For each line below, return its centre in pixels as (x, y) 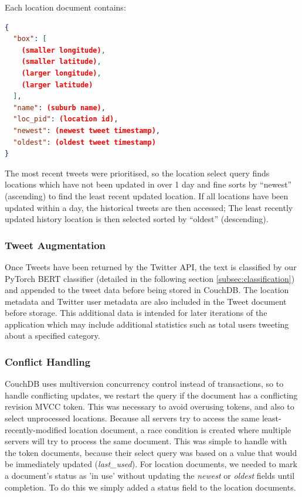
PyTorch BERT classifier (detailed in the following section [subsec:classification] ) (150, 278)
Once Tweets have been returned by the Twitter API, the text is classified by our (151, 266)
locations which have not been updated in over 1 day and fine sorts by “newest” (148, 184)
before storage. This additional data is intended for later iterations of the (136, 313)
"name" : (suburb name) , (59, 108)
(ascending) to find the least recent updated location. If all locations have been (147, 195)
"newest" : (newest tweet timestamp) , (86, 130)
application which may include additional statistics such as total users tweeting (147, 324)
